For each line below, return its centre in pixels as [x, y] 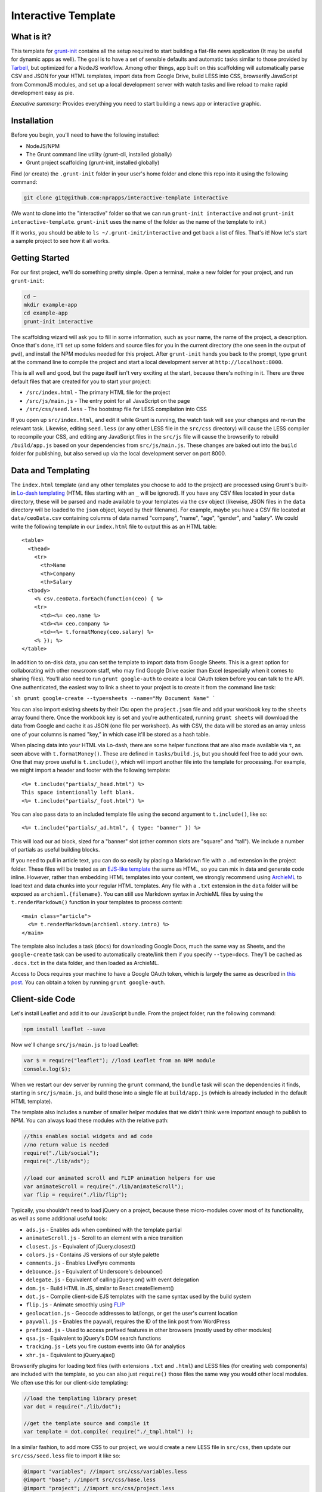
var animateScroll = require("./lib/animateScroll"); [104, 1186]
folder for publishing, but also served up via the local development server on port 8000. [119, 453]
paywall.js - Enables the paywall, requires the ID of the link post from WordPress [128, 1321]
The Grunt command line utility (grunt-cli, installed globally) [99, 155]
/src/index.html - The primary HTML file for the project [98, 392]
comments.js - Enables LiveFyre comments [80, 1263]
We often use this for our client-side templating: [69, 1382]
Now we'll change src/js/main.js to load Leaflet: [75, 1045]
